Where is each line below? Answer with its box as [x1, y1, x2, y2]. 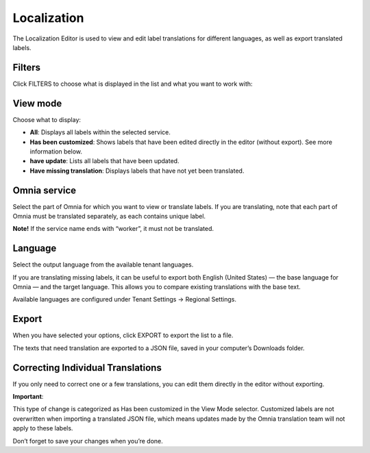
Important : [12, 393, 44, 401]
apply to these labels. [12, 424, 73, 432]
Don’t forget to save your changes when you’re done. [12, 437, 164, 445]
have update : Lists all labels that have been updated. [29, 157, 180, 165]
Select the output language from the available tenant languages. [12, 260, 194, 269]
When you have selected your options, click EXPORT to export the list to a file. [12, 331, 234, 339]
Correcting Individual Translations [12, 362, 162, 374]
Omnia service [12, 184, 77, 196]
